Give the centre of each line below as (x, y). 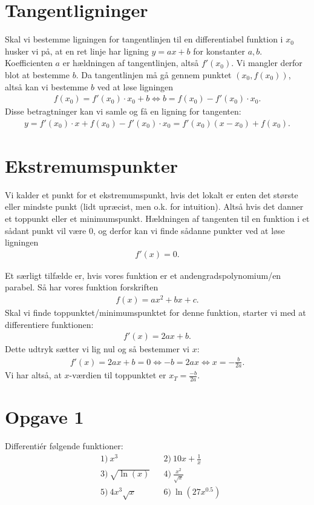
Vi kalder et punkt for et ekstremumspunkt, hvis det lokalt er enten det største (152, 194)
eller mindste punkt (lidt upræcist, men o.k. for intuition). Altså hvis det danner (154, 206)
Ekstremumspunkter (91, 165)
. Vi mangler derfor (267, 63)
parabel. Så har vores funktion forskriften (82, 287)
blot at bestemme (38, 74)
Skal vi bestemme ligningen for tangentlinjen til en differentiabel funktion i (144, 39)
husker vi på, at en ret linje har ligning (77, 51)
